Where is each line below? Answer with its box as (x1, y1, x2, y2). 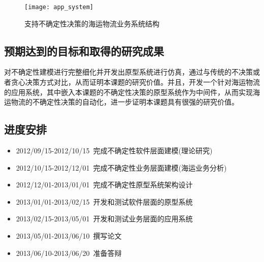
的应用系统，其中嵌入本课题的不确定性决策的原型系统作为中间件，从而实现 (4, 86, 253, 97)
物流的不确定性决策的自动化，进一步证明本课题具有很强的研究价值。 (11, 96, 239, 107)
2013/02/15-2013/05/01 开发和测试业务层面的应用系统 (16, 213, 193, 224)
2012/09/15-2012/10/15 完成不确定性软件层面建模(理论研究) (16, 145, 213, 156)
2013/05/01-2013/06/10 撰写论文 (16, 231, 122, 241)
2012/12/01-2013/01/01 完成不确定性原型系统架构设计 (16, 179, 193, 190)
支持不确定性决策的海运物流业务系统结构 (24, 18, 159, 28)
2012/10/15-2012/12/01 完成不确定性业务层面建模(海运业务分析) (16, 162, 227, 173)
